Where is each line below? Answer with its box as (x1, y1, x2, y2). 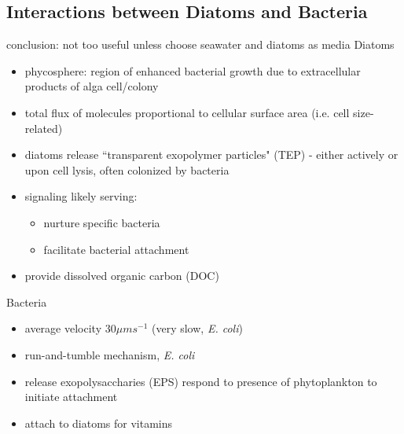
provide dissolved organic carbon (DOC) (24, 267, 219, 284)
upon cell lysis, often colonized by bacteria (24, 161, 230, 178)
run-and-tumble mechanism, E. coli (24, 346, 195, 362)
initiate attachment (24, 388, 118, 405)
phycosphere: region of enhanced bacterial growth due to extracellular (24, 62, 361, 79)
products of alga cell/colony (24, 78, 159, 94)
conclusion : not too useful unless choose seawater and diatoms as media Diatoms (6, 36, 395, 53)
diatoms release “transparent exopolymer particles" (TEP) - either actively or (24, 146, 398, 163)
